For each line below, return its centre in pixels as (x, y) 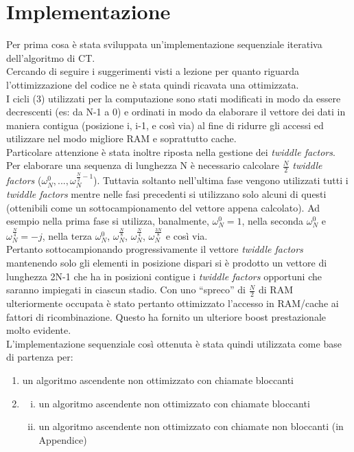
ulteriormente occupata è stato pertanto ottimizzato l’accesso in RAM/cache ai (173, 303)
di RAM (276, 290)
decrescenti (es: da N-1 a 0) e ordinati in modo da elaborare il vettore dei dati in (176, 112)
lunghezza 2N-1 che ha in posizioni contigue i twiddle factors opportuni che (164, 276)
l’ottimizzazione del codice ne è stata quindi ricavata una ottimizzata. (153, 84)
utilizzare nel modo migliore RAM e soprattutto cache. (121, 138)
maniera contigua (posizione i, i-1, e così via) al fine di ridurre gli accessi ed (165, 125)
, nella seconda (273, 221)
